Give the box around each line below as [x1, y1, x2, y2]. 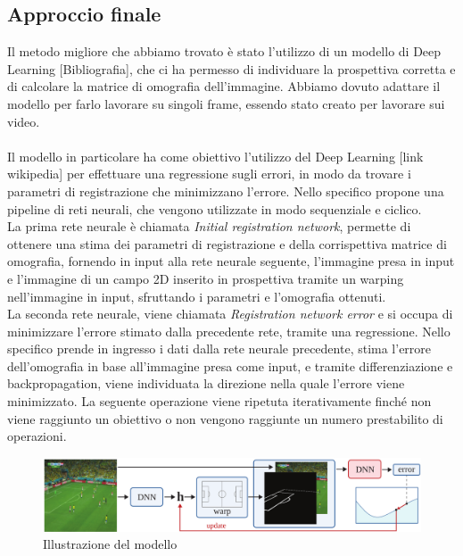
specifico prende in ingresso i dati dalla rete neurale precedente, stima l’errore [7, 339, 432, 358]
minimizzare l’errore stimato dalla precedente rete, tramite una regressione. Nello [7, 321, 451, 340]
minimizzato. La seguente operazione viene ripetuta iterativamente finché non [7, 392, 432, 411]
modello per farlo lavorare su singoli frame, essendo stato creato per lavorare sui [7, 94, 445, 112]
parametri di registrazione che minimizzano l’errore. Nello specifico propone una [7, 181, 444, 200]
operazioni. [7, 427, 67, 445]
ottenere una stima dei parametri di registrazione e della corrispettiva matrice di [7, 234, 447, 253]
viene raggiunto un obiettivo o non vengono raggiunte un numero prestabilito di [7, 409, 443, 427]
